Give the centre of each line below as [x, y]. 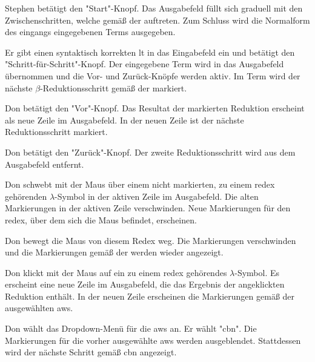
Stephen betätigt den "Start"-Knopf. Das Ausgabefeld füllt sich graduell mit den [154, 8]
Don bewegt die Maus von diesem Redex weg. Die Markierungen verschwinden [151, 240]
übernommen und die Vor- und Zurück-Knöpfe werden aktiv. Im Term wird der [153, 75]
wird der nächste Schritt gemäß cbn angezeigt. [91, 352]
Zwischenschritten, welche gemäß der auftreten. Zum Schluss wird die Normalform [157, 20]
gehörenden [26, 196]
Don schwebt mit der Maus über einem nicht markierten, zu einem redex [140, 184]
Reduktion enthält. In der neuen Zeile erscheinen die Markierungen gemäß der [150, 296]
